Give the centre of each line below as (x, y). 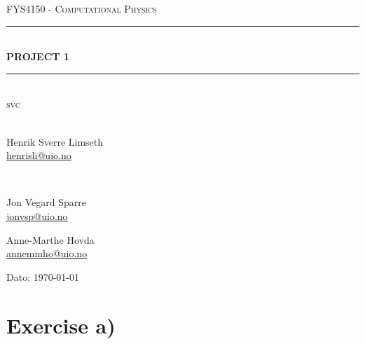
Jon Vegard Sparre (46, 202)
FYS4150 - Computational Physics (82, 8)
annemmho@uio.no (47, 253)
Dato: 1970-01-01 (43, 276)
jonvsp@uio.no (37, 215)
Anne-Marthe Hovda (50, 239)
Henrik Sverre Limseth (55, 141)
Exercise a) (61, 325)
